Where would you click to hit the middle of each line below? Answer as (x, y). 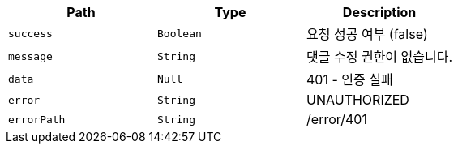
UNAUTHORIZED (358, 100)
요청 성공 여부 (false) (367, 34)
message (30, 56)
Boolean (180, 33)
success (30, 33)
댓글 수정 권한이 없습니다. (380, 57)
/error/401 (337, 119)
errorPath (37, 119)
